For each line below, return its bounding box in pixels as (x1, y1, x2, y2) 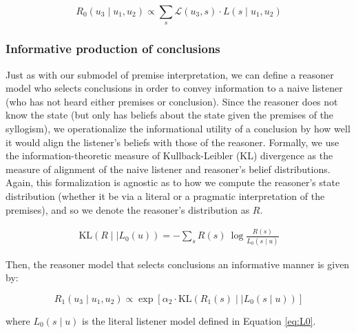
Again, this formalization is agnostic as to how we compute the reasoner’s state (6, 175, 340, 190)
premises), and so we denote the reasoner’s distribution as (6, 202, 250, 216)
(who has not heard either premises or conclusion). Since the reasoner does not (6, 94, 338, 108)
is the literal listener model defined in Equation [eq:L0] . (82, 313, 316, 327)
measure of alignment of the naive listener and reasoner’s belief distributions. (6, 161, 331, 176)
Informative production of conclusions (6, 40, 220, 57)
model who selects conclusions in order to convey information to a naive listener (6, 81, 343, 95)
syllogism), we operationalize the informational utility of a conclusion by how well (6, 121, 350, 135)
